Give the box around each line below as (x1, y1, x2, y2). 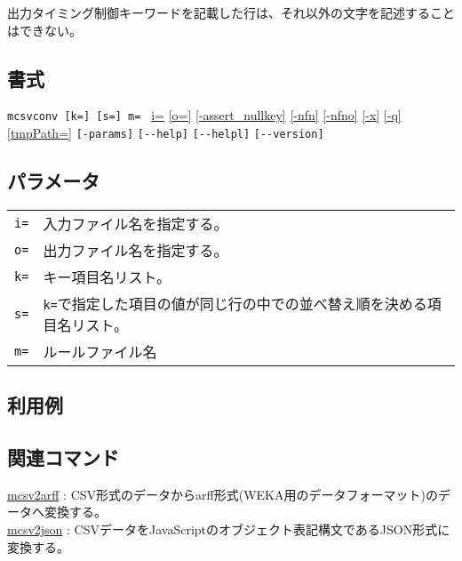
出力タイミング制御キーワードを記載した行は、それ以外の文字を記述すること (7, 4, 455, 21)
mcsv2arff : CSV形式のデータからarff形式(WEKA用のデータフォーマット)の (7, 485, 438, 503)
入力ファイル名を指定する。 (43, 212, 228, 234)
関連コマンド (7, 444, 119, 471)
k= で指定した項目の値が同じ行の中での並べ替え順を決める (43, 293, 427, 314)
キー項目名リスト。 (43, 266, 171, 287)
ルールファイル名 (43, 341, 157, 362)
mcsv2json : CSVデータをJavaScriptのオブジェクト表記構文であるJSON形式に (7, 520, 450, 539)
